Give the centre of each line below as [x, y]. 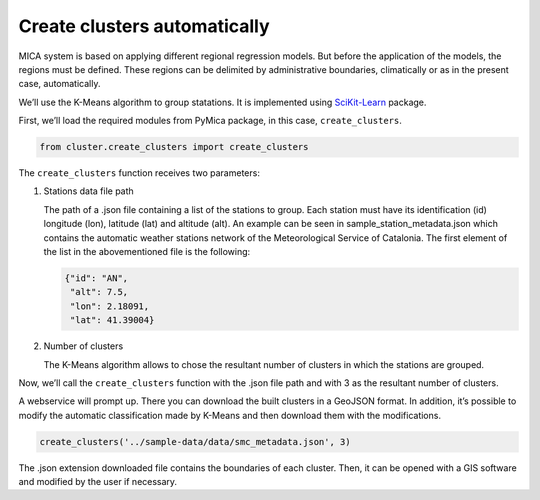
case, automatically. [59, 84]
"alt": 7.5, [99, 292]
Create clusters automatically [144, 26]
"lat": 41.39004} [112, 320]
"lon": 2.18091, [110, 306]
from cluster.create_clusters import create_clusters [174, 147]
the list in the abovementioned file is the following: [147, 252]
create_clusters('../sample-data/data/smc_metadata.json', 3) [195, 441]
